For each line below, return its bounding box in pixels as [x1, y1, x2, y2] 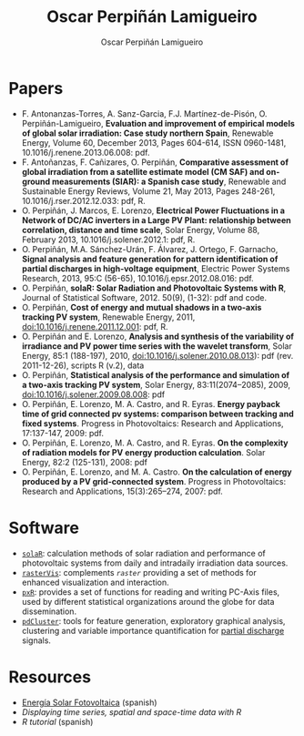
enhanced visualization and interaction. [21, 577, 169, 588]
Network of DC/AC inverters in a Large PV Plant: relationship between [21, 214, 292, 225]
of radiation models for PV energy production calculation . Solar [21, 446, 266, 457]
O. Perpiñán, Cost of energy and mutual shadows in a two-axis [21, 302, 262, 312]
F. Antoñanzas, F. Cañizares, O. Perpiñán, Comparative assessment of [21, 157, 289, 168]
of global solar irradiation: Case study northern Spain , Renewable [21, 128, 274, 138]
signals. [21, 635, 52, 646]
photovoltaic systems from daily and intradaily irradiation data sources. [21, 557, 289, 568]
